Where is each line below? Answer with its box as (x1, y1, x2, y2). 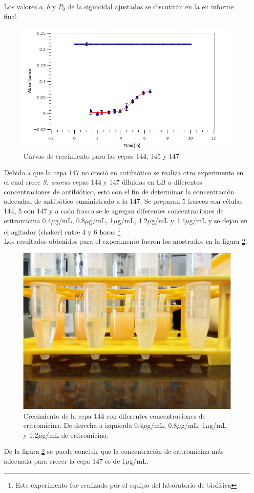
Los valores (4, 1, 37, 11)
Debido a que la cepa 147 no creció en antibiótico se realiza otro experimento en (4, 167, 244, 177)
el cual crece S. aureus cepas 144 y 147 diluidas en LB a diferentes (4, 177, 202, 187)
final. (4, 11, 19, 21)
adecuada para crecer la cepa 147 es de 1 (4, 455, 126, 466)
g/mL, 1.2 (117, 215, 148, 225)
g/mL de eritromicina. (42, 429, 109, 440)
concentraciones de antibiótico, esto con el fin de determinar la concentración (4, 186, 234, 196)
